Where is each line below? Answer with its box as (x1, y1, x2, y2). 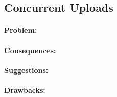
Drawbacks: (4, 84, 45, 95)
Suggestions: (4, 64, 49, 75)
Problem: (4, 25, 37, 35)
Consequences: (4, 44, 56, 55)
